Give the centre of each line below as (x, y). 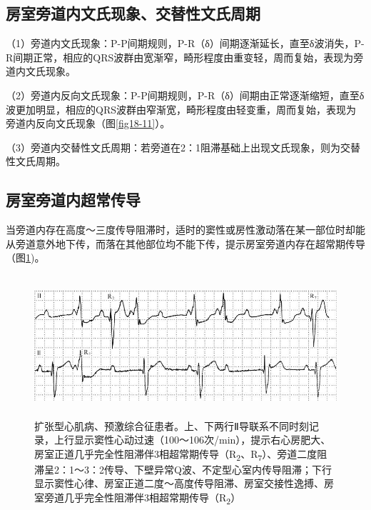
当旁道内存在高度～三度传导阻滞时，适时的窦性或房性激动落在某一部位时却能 (185, 230)
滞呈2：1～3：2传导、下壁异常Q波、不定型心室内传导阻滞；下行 (183, 469)
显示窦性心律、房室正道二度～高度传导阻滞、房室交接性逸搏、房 (184, 483)
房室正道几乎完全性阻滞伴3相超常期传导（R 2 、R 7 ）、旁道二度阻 (181, 454)
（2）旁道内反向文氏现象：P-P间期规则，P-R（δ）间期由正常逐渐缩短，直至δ (185, 95)
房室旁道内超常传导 (73, 200)
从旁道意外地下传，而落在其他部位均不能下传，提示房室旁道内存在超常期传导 (185, 243)
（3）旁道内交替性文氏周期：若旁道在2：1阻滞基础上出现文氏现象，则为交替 (183, 147)
